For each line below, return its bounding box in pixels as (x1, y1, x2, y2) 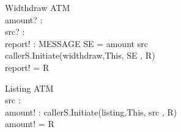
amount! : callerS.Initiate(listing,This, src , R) (5, 105, 177, 118)
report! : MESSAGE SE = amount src (5, 37, 148, 50)
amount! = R (5, 117, 54, 130)
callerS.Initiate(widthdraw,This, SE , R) (5, 49, 155, 62)
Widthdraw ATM (5, 1, 70, 13)
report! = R (5, 61, 50, 73)
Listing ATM (5, 81, 54, 94)
